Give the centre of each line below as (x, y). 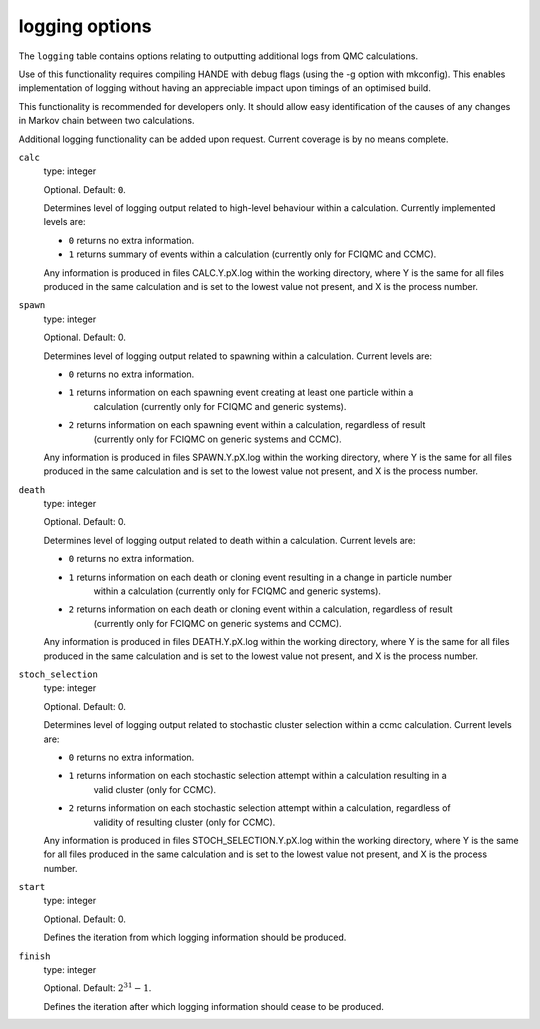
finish (34, 956)
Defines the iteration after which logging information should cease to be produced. (214, 1006)
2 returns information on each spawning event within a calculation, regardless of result (247, 425)
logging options (85, 26)
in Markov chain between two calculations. (106, 121)
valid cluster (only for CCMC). (155, 789)
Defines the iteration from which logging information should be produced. (195, 937)
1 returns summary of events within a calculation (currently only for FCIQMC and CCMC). (252, 254)
